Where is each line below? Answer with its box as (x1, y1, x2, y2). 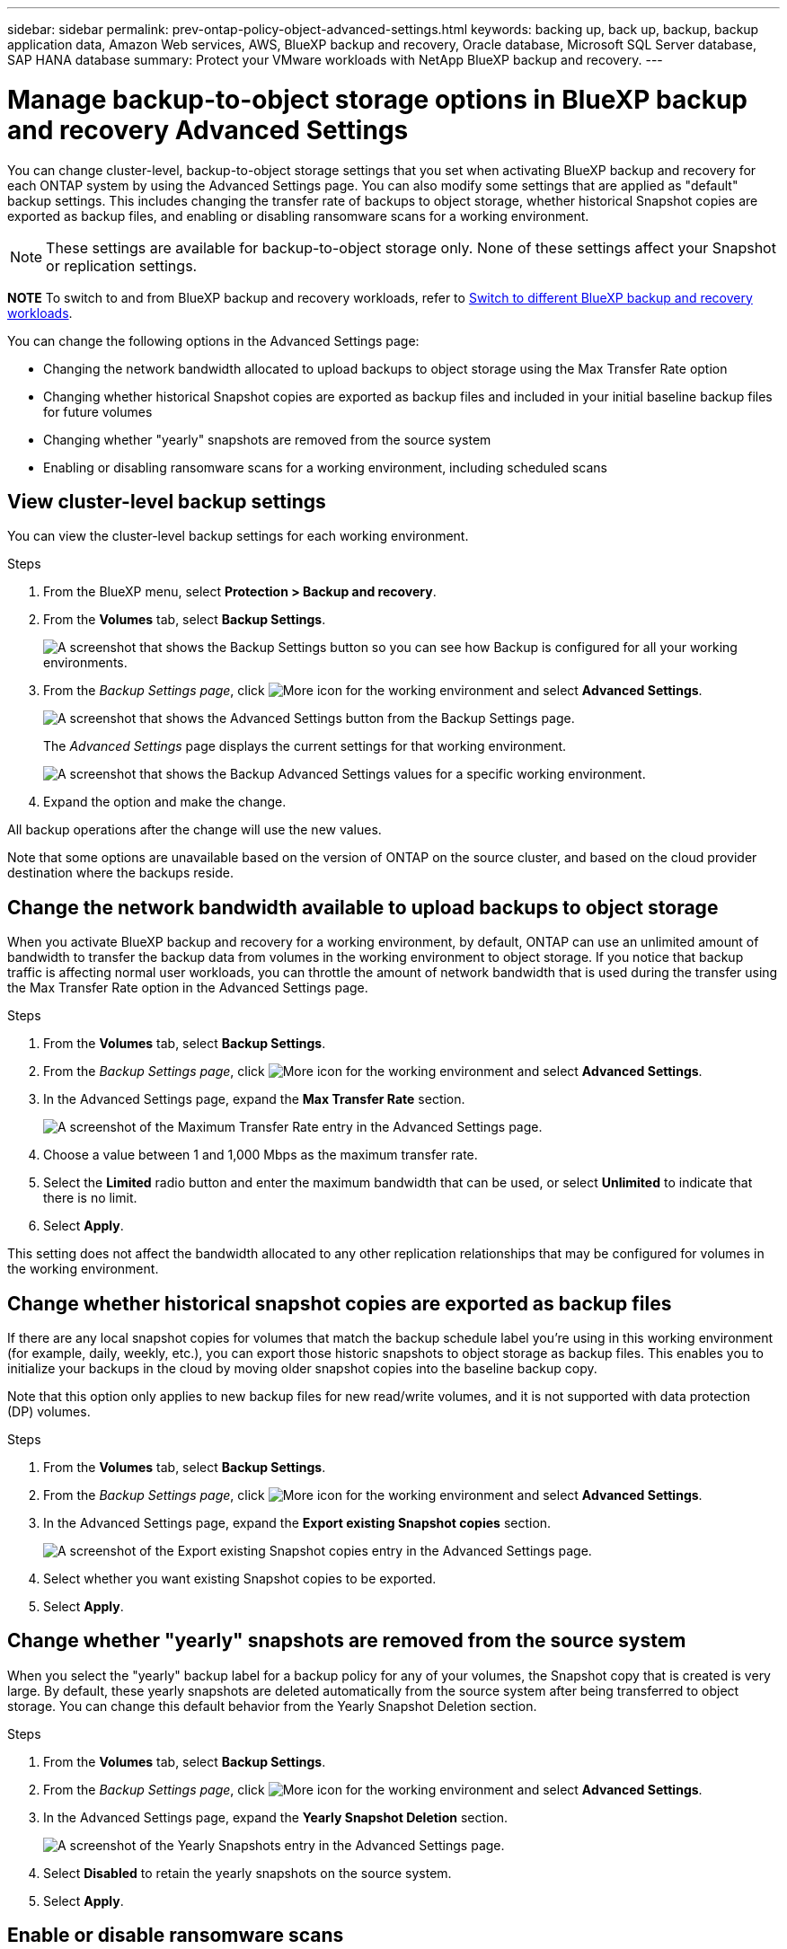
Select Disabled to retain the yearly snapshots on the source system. (43, 1865, 452, 1881)
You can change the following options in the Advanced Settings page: (7, 332, 420, 348)
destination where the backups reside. (7, 865, 234, 881)
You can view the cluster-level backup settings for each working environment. (7, 528, 469, 544)
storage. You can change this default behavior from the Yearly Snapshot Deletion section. (7, 1698, 537, 1714)
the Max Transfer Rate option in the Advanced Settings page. (7, 980, 368, 996)
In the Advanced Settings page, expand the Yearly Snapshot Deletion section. (43, 1809, 508, 1825)
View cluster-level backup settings (7, 489, 326, 513)
